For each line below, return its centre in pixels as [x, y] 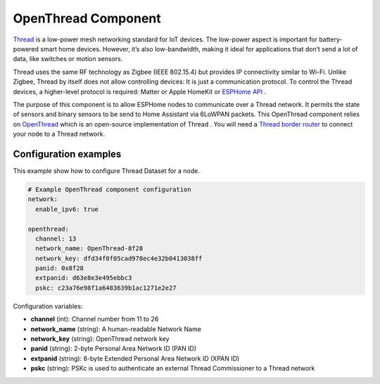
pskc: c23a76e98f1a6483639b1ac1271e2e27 [106, 288]
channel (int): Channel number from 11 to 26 [95, 319]
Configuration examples [67, 154]
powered [26, 49]
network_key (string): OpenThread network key [100, 339]
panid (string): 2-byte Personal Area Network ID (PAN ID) [114, 349]
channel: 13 [56, 238]
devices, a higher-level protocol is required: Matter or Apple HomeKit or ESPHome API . [140, 91]
